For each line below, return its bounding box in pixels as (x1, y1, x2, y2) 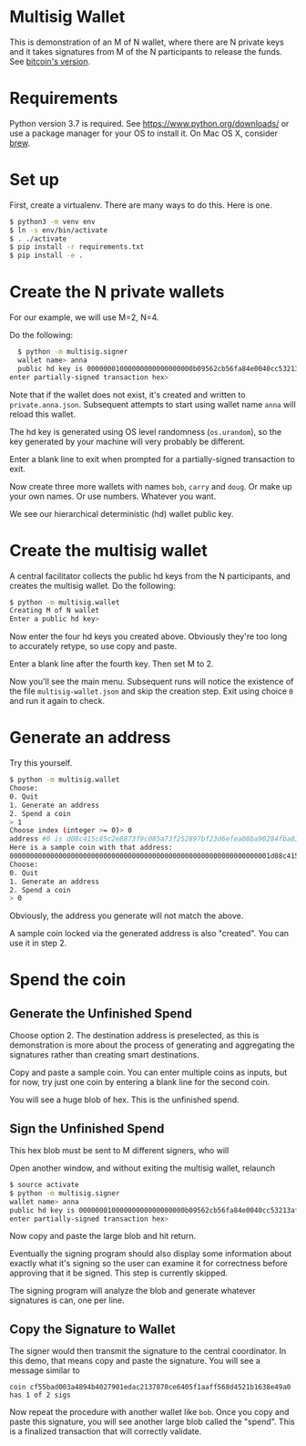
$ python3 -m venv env (9, 217, 96, 226)
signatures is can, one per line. (9, 1295, 125, 1306)
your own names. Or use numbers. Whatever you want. (9, 491, 217, 501)
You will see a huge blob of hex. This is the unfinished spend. (9, 1094, 240, 1105)
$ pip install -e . (9, 251, 84, 261)
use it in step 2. (9, 937, 67, 949)
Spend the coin (9, 969, 127, 990)
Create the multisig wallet (9, 540, 208, 561)
